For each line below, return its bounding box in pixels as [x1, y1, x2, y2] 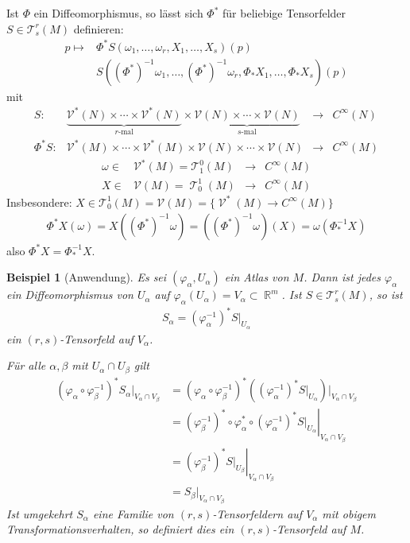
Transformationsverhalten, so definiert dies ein [6, 521, 234, 537]
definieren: [73, 20, 124, 37]
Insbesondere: [6, 193, 72, 210]
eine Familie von [92, 505, 174, 522]
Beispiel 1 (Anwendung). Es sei [6, 269, 167, 285]
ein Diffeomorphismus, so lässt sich [33, 5, 203, 21]
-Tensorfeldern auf [212, 505, 303, 522]
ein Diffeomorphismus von [6, 286, 133, 303]
